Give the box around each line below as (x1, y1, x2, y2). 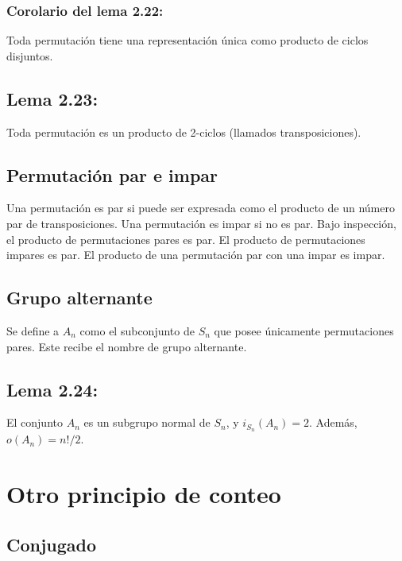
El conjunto (6, 414, 63, 431)
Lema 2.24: (6, 377, 99, 401)
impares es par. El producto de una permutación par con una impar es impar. (6, 246, 385, 263)
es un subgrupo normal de (83, 414, 211, 431)
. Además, (309, 414, 358, 431)
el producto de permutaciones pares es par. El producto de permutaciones (6, 230, 365, 247)
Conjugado (6, 532, 97, 556)
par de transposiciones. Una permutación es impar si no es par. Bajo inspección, (6, 215, 396, 231)
